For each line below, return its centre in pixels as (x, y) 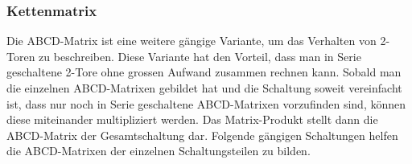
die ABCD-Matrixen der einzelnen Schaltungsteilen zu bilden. (159, 151)
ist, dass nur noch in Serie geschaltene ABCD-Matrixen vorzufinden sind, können (206, 103)
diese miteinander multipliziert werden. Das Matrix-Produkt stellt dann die (192, 119)
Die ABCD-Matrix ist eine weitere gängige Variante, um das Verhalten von (192, 41)
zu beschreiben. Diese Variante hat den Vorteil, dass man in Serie (200, 56)
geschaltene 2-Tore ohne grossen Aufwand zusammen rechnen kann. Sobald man (204, 72)
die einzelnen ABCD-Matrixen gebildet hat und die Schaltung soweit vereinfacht (204, 88)
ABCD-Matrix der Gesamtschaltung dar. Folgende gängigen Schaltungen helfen (202, 135)
